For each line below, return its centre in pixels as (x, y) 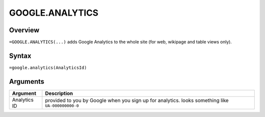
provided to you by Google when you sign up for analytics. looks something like (137, 100)
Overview (24, 30)
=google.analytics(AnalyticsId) (48, 68)
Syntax (20, 56)
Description (59, 93)
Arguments (27, 82)
